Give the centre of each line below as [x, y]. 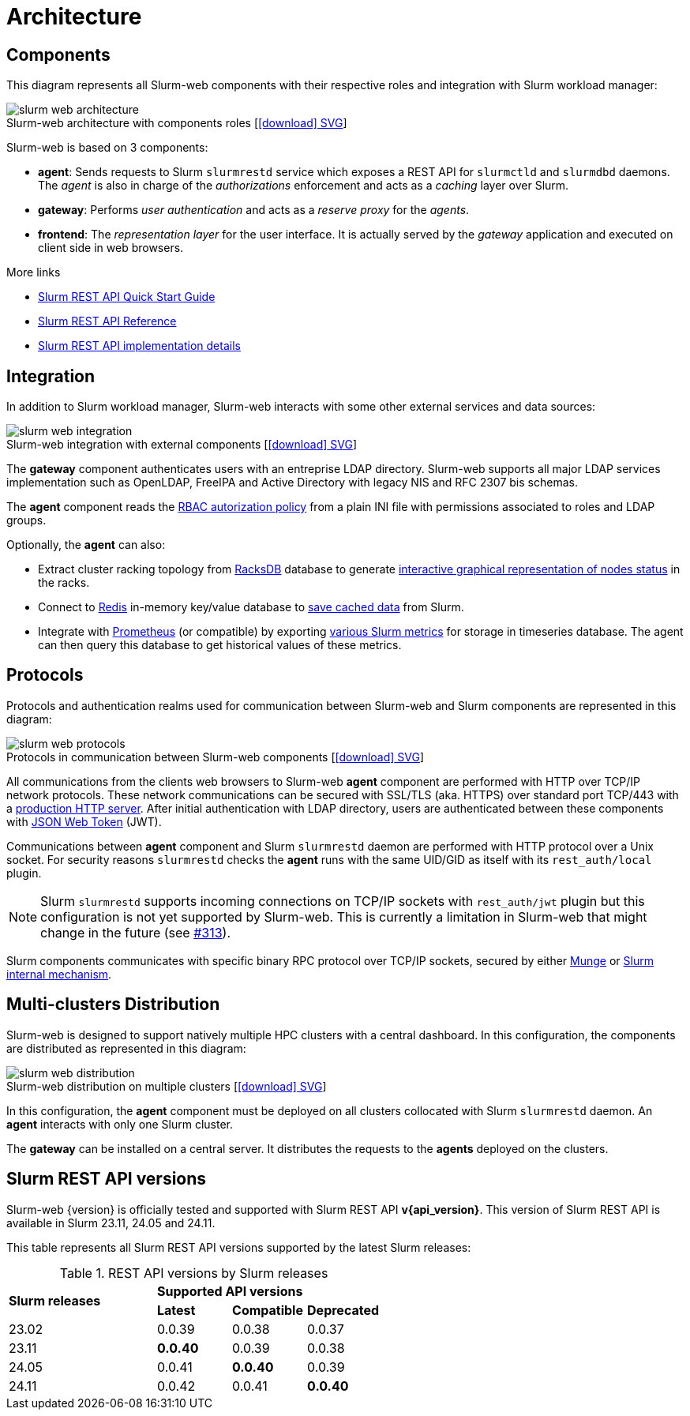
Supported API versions [230, 1291]
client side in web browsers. [111, 248]
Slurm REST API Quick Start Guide [127, 297]
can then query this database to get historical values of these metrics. [220, 645]
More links [34, 272]
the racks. [64, 583]
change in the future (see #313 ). [136, 932]
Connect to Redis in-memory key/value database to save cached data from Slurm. [251, 607]
